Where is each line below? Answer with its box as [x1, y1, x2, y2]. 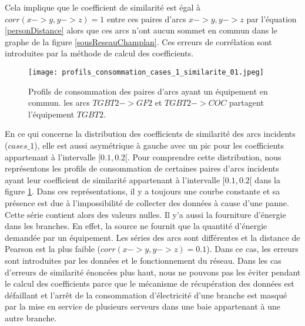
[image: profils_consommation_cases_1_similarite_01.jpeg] [28, 68, 264, 76]
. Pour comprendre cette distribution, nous [128, 150, 281, 163]
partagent [229, 96, 264, 109]
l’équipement [28, 107, 75, 120]
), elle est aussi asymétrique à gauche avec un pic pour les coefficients [34, 139, 284, 151]
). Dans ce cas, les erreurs [206, 243, 299, 255]
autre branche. [5, 311, 57, 324]
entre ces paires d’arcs [106, 12, 186, 25]
